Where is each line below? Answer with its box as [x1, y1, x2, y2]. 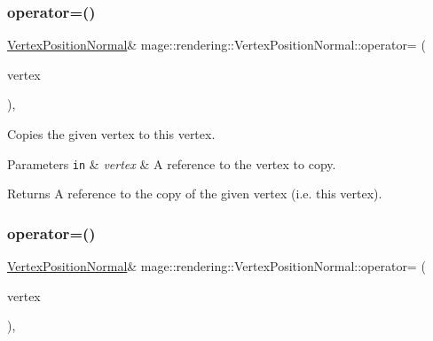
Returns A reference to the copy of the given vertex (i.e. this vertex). [7, 184, 382, 203]
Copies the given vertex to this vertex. [7, 125, 216, 143]
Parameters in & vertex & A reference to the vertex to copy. [7, 154, 336, 173]
